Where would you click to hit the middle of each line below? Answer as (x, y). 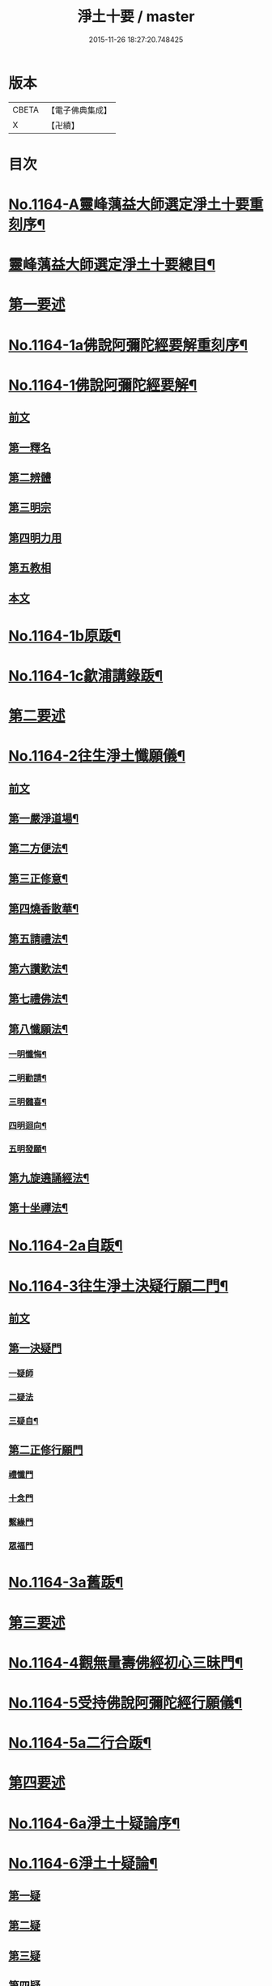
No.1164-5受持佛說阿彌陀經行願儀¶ (125, 1703)
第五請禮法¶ (38, 939)
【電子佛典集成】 (79, 110)
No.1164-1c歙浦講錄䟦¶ (86, 675)
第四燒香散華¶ (44, 909)
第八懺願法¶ (38, 1029)
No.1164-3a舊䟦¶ (66, 1583)
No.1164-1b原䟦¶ (65, 636)
